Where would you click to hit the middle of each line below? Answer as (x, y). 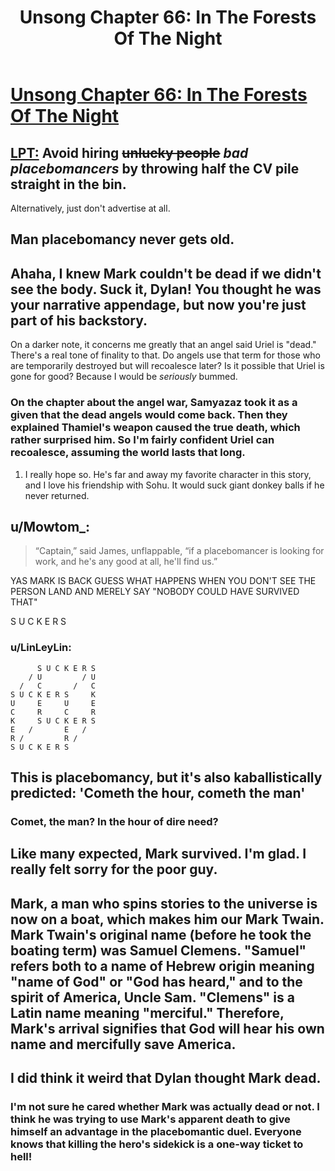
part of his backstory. (79, 320)
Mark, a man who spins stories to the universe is (164, 903)
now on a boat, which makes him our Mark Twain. (167, 919)
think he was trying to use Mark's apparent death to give (150, 1119)
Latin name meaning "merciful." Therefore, (147, 1012)
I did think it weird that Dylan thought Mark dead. (166, 1078)
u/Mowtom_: (50, 526)
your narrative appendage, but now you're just (158, 304)
